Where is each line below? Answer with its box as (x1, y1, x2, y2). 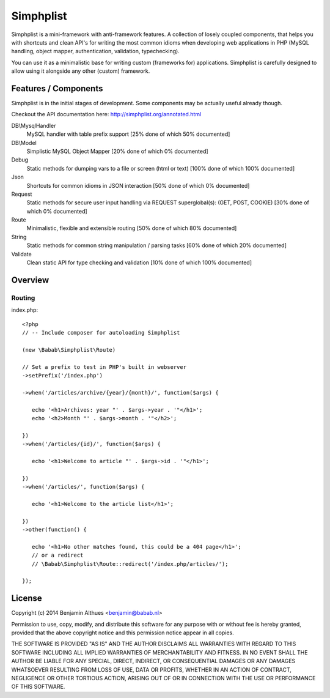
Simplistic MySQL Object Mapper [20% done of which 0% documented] (26, 147, 208, 155)
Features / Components (11, 83, 103, 94)
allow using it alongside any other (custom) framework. (11, 67, 150, 75)
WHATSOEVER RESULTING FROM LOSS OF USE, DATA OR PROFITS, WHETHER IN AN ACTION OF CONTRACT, (11, 666, 291, 673)
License (11, 593, 42, 604)
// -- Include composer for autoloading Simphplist (22, 329, 180, 336)
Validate (11, 250, 32, 258)
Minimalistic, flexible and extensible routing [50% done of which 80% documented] (26, 225, 237, 232)
